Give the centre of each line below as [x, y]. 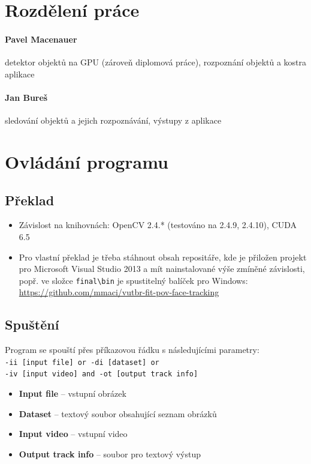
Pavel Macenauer [41, 39]
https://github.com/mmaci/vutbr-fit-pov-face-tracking [119, 292]
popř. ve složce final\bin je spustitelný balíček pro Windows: [133, 280]
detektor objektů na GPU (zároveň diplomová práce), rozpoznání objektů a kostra [156, 62]
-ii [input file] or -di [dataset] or [82, 362]
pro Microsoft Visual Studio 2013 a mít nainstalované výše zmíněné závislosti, [162, 269]
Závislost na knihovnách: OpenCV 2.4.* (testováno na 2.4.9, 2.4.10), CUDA [158, 225]
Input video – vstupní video [73, 434]
